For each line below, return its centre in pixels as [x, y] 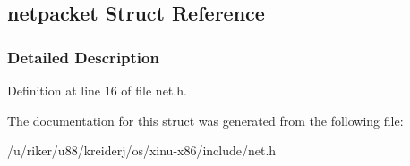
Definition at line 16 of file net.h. [97, 90]
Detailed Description [83, 57]
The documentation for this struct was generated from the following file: [205, 120]
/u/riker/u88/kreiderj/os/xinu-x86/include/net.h [142, 150]
